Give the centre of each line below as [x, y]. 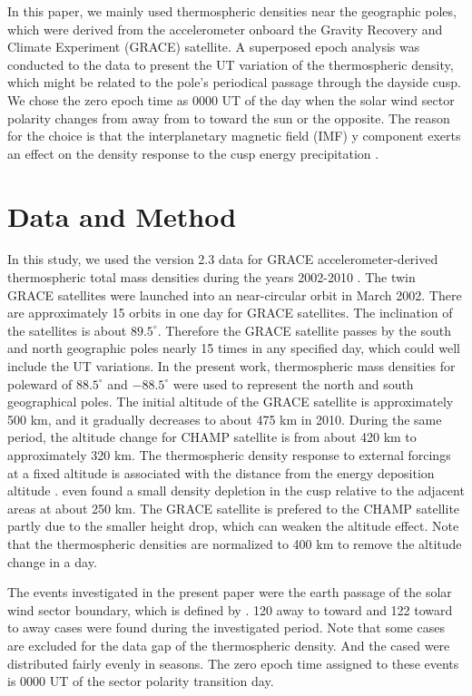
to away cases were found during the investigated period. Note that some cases [226, 627]
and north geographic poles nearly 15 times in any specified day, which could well [234, 348]
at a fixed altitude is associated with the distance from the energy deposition [221, 472]
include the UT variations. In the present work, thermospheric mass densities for [231, 366]
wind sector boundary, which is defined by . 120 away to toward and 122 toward [230, 609]
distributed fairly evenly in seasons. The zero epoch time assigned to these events [233, 663]
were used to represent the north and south [293, 383]
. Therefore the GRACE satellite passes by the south [304, 330]
